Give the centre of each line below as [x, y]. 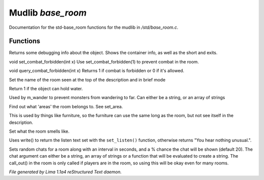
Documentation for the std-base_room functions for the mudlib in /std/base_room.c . [94, 27]
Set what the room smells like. [39, 131]
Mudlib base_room [48, 13]
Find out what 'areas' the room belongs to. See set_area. [66, 106]
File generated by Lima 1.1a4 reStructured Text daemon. [65, 172]
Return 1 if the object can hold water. [46, 89]
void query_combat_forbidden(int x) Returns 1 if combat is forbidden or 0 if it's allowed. [97, 71]
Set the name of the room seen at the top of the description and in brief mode [87, 80]
